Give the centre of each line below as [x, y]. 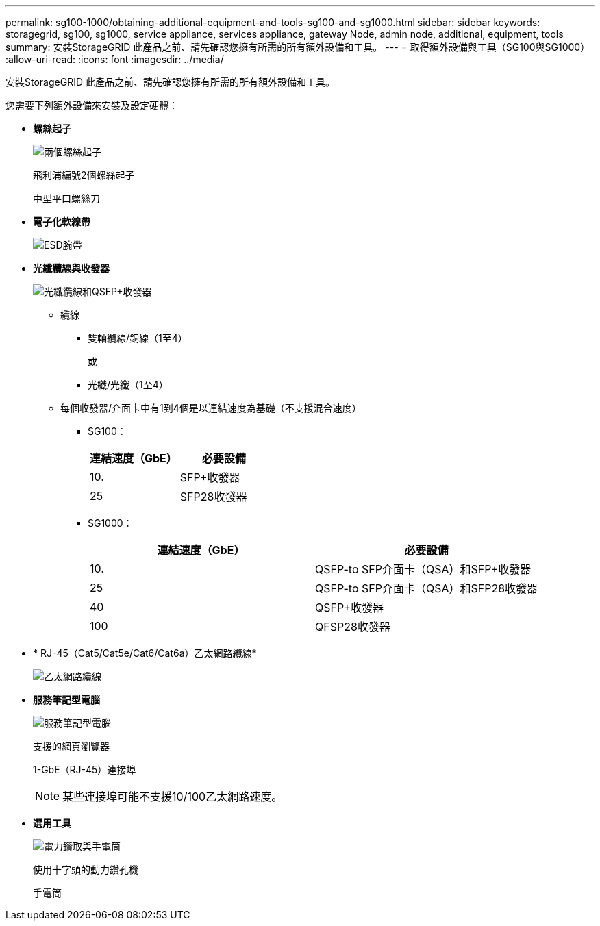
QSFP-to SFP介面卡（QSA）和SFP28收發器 [427, 588]
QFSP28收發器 [353, 627]
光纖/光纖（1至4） [128, 385]
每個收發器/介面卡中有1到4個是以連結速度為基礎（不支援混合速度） [211, 408]
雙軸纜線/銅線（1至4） [138, 338]
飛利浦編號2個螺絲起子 [84, 175]
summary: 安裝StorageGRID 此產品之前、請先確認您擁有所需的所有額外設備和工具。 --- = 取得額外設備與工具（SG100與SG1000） [298, 47]
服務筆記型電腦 [66, 700]
